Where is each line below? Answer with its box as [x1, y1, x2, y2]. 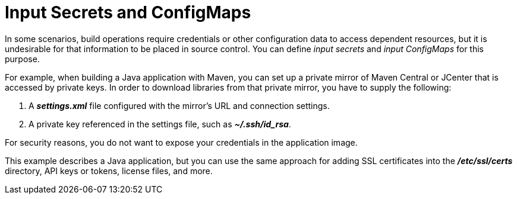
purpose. [5, 53, 40, 64]
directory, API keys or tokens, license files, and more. [5, 165, 213, 176]
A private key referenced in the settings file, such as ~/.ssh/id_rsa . [29, 118, 291, 129]
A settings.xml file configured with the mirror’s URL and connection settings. [29, 100, 330, 111]
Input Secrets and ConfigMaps [5, 2, 251, 23]
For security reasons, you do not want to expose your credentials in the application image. [5, 137, 358, 147]
